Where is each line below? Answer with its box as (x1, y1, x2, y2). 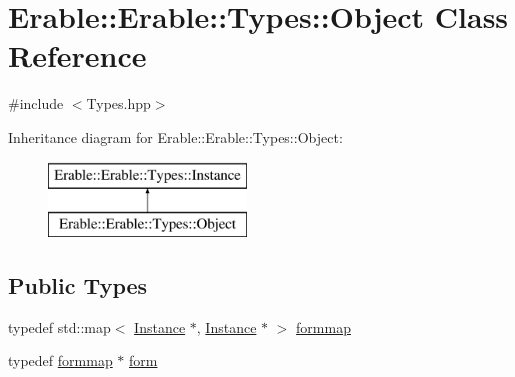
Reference (8, 35, 147, 76)
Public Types (8, 270, 148, 301)
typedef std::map (8, 316, 111, 337)
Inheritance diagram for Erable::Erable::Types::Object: (8, 126, 343, 147)
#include (8, 93, 64, 114)
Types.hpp (86, 93, 151, 114)
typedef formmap (8, 350, 113, 371)
